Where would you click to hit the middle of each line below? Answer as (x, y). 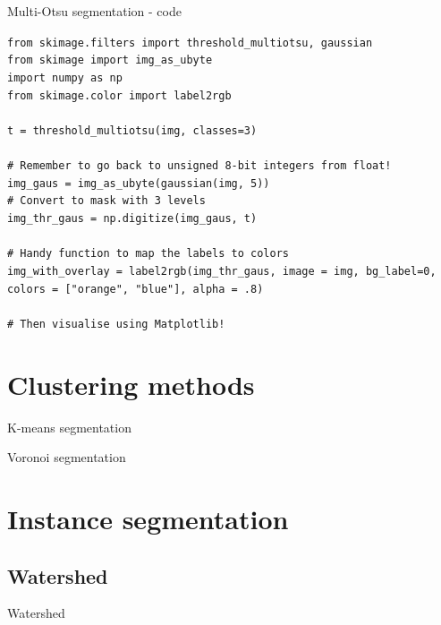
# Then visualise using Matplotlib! (116, 324)
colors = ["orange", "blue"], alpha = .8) (136, 289)
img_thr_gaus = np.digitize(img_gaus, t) (132, 219)
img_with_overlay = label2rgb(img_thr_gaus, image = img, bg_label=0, (222, 271)
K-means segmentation (69, 427)
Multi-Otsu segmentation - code (94, 11)
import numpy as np (65, 77)
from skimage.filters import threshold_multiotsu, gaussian (190, 43)
